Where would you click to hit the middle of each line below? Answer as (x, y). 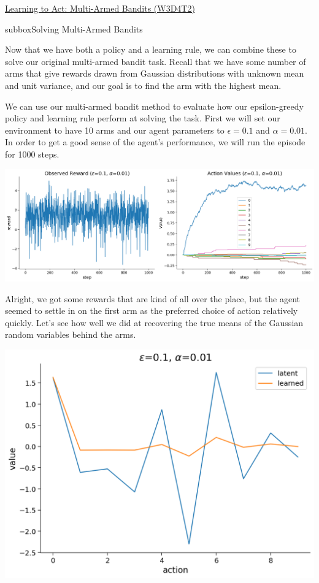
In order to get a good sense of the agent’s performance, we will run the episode (155, 142)
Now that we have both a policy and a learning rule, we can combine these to (151, 49)
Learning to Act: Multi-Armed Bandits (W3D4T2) (100, 8)
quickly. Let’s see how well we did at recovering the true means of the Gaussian (154, 322)
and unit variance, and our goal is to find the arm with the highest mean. (143, 85)
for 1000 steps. (32, 154)
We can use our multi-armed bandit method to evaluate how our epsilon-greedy (154, 106)
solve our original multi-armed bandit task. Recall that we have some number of (156, 61)
